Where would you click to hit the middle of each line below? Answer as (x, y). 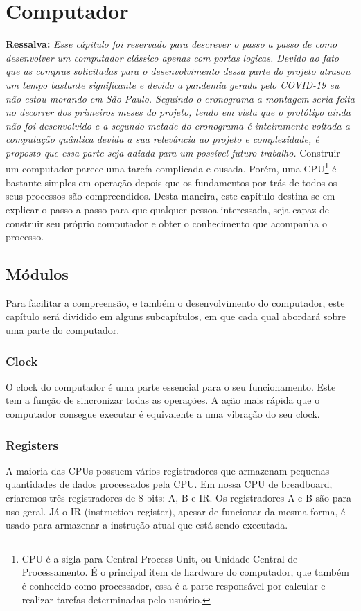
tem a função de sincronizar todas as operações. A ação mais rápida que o (163, 400)
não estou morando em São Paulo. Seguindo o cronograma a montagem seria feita (180, 98)
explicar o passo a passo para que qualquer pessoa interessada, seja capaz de (168, 209)
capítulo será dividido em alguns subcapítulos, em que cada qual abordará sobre (176, 316)
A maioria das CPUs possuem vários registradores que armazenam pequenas (168, 470)
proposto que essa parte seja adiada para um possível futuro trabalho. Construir (173, 152)
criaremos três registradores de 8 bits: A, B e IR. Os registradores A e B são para (178, 498)
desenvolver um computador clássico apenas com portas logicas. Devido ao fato (172, 57)
